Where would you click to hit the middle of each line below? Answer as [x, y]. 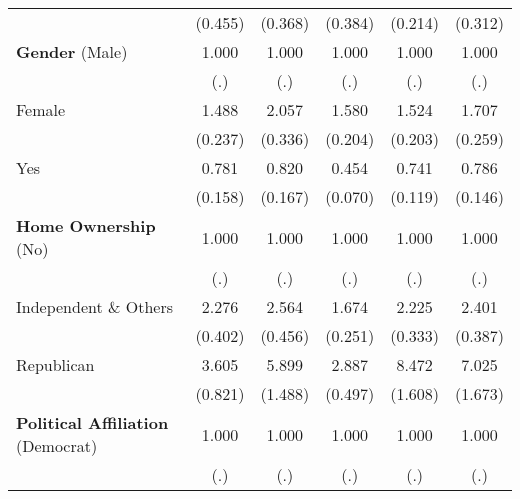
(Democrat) [57, 445]
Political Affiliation [92, 422]
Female [41, 109]
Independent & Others [95, 306]
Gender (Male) [72, 51]
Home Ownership [86, 225]
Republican [55, 364]
